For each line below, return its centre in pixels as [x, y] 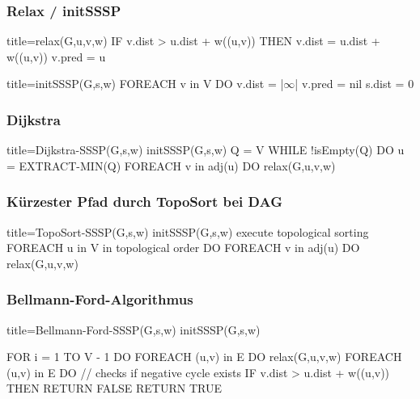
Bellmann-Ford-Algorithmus [100, 299]
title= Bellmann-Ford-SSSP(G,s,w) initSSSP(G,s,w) [134, 329]
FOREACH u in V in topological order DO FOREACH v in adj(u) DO [183, 248]
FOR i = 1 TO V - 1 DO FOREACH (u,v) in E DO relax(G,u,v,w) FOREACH [204, 357]
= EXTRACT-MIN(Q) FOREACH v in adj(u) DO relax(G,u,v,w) [171, 165]
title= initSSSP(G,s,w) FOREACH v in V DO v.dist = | [145, 84]
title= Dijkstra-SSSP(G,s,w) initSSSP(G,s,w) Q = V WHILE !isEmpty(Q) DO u [206, 150]
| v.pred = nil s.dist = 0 [354, 84]
